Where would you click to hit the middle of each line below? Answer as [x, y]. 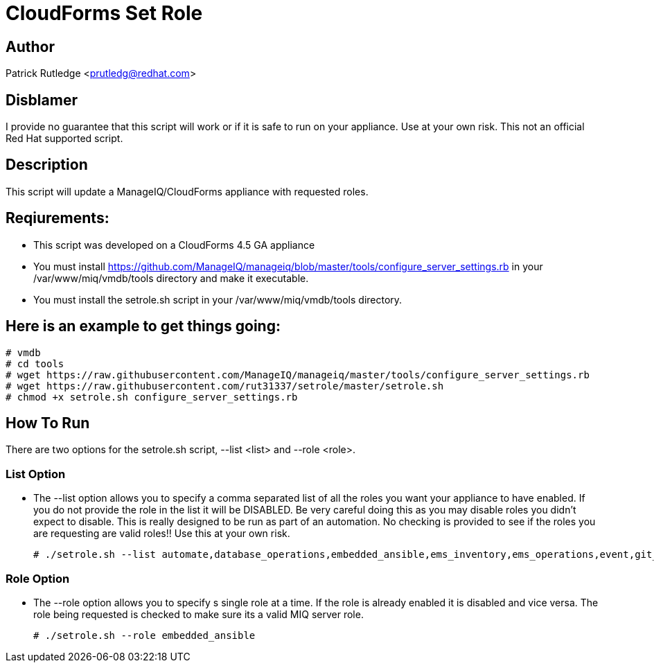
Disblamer [42, 100]
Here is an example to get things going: [143, 326]
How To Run [48, 423]
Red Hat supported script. [64, 139]
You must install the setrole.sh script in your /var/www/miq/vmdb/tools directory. [218, 299]
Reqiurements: [58, 218]
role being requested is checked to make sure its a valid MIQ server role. [198, 614]
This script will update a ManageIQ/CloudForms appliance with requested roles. [187, 191]
